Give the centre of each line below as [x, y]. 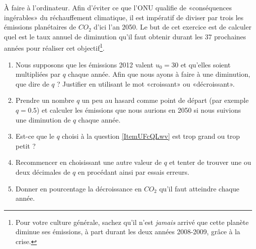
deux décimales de [43, 171]
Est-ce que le [35, 136]
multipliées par [38, 74]
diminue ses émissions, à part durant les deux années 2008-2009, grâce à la [128, 232]
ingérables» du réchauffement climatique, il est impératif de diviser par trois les [124, 17]
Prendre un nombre [45, 100]
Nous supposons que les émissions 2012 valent [84, 64]
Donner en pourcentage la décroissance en [79, 188]
